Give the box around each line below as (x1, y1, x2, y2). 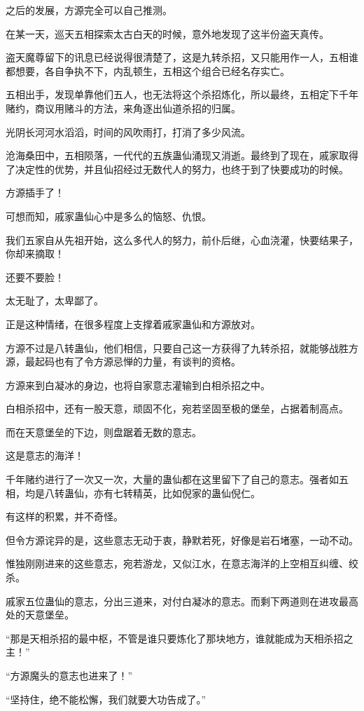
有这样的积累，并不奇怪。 (6, 509, 123, 524)
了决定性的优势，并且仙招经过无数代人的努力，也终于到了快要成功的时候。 (6, 161, 349, 176)
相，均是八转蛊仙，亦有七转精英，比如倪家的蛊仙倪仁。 (6, 485, 260, 500)
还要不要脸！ (6, 269, 64, 284)
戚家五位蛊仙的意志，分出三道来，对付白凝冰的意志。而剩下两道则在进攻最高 (6, 593, 358, 608)
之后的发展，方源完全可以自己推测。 (6, 3, 172, 17)
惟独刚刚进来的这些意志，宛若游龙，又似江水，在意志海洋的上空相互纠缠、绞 (6, 556, 358, 571)
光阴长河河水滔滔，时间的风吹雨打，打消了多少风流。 (6, 124, 251, 139)
